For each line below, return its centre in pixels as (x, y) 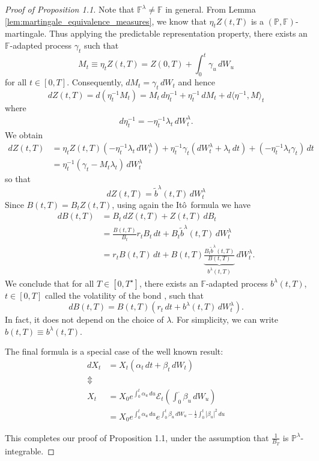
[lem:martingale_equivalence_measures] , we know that (106, 21)
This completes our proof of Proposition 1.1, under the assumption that (137, 437)
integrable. (24, 450)
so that (18, 179)
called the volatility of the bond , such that (124, 295)
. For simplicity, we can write (225, 319)
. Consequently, (95, 82)
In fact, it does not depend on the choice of (84, 319)
